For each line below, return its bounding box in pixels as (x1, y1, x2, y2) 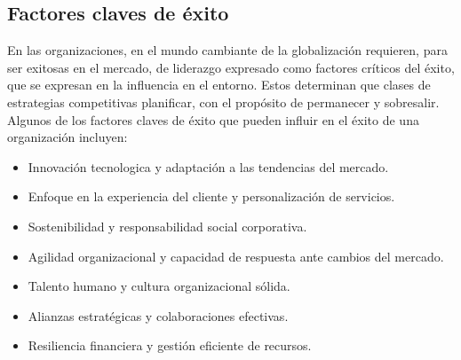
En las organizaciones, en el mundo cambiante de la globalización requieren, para (7, 41, 448, 59)
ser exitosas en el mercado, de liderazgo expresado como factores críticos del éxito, (7, 58, 455, 76)
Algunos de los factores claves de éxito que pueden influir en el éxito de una (7, 110, 419, 129)
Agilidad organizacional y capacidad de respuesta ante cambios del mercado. (28, 247, 444, 265)
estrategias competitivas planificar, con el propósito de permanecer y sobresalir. (7, 92, 440, 111)
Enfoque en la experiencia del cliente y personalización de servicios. (28, 187, 395, 206)
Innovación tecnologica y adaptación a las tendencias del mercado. (28, 157, 389, 176)
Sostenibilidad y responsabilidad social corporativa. (28, 216, 307, 235)
